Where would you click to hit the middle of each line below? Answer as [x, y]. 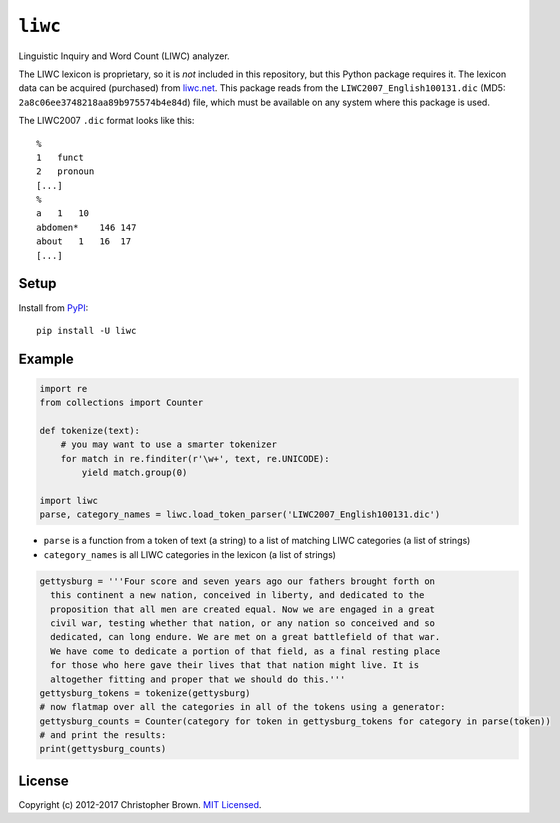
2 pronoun [65, 171]
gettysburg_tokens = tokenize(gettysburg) [145, 693]
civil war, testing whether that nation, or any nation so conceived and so [242, 623]
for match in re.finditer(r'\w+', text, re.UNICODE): [195, 458]
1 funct [60, 157]
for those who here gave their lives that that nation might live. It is [235, 665]
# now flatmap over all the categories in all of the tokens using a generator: [242, 707]
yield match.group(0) [134, 473]
